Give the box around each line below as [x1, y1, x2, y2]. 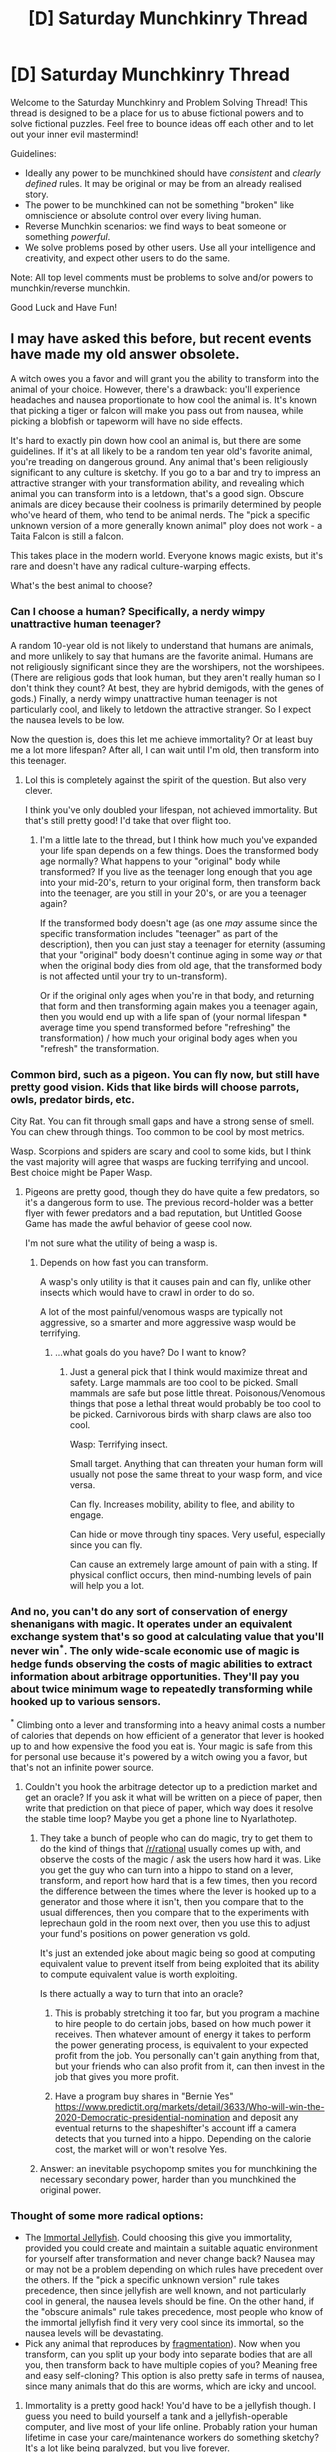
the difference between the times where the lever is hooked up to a [39, 1885, 317, 1897]
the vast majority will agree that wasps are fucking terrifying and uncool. [10, 1156, 309, 1168]
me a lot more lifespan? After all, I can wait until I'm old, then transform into [10, 744, 320, 756]
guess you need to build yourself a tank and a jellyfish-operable [24, 2410, 288, 2422]
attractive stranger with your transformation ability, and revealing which [10, 477, 305, 489]
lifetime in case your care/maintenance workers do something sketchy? [24, 2432, 320, 2444]
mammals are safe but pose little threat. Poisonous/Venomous [69, 1387, 326, 1399]
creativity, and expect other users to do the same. [24, 252, 231, 264]
